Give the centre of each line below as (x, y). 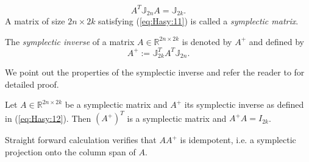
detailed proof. (32, 84)
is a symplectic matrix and (177, 118)
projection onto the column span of (70, 151)
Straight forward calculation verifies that (81, 140)
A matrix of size (35, 20)
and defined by (276, 41)
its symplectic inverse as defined (244, 104)
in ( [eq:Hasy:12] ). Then (48, 118)
